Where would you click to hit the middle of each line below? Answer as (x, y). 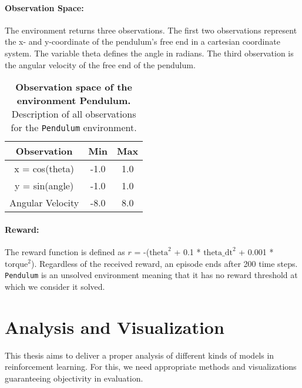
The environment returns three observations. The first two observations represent (151, 30)
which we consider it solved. (55, 286)
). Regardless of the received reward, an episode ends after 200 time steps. (165, 263)
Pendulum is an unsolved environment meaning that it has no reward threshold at (151, 275)
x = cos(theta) (44, 169)
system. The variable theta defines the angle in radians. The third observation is (149, 53)
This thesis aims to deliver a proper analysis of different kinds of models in (140, 355)
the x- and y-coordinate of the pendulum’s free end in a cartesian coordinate (142, 41)
